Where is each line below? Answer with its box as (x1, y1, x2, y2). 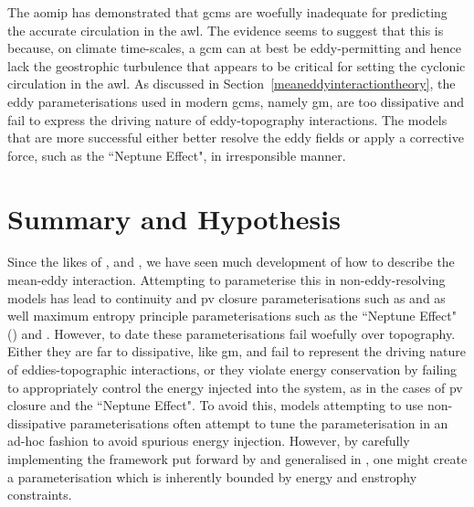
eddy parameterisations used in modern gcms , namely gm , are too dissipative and (7, 91, 464, 111)
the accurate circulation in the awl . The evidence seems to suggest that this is (7, 20, 444, 39)
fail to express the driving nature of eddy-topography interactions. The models (7, 110, 448, 129)
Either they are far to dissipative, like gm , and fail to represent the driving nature (7, 342, 467, 361)
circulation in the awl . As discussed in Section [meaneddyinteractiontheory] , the (7, 74, 456, 93)
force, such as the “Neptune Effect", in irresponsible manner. (7, 145, 346, 164)
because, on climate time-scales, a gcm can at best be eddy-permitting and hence (7, 38, 461, 58)
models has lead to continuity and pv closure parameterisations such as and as (7, 288, 446, 307)
